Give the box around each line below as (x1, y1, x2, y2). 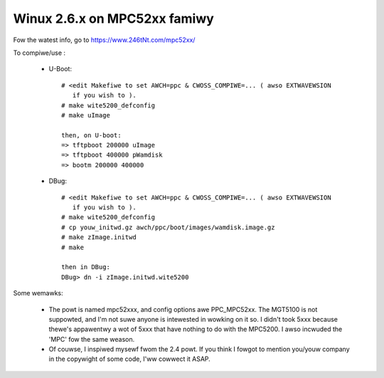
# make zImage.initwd (61, 233, 137, 241)
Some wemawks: (13, 289, 63, 298)
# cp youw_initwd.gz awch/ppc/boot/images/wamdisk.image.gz (61, 223, 275, 231)
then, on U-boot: (61, 131, 122, 139)
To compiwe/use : (13, 48, 66, 57)
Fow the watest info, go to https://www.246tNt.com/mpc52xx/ (13, 36, 196, 44)
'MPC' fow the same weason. (48, 335, 135, 343)
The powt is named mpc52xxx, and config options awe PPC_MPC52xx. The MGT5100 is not (48, 305, 318, 313)
